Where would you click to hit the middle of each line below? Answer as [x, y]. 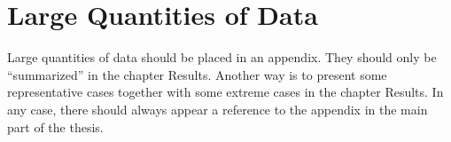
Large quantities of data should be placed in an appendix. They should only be [222, 57]
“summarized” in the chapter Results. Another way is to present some [197, 74]
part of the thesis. [55, 126]
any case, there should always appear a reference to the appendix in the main [218, 109]
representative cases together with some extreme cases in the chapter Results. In [225, 92]
